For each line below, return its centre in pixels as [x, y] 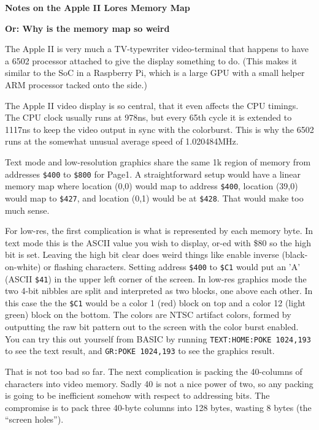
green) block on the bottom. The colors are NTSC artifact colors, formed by [148, 315]
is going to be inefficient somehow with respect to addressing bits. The [137, 395]
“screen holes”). [34, 419]
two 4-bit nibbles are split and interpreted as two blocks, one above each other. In [159, 291]
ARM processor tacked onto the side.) [76, 84]
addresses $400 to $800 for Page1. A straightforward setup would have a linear [153, 174]
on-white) [23, 266]
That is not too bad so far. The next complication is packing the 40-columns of [154, 371]
